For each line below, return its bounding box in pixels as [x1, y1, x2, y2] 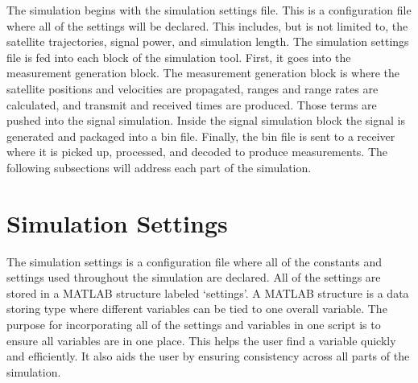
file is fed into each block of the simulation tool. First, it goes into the [6, 48, 351, 65]
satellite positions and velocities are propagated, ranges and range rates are [6, 80, 379, 97]
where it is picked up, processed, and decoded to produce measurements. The [6, 143, 388, 160]
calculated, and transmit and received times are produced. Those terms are [6, 96, 377, 113]
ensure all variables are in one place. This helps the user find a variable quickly [6, 332, 396, 348]
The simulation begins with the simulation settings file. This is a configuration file [6, 2, 412, 18]
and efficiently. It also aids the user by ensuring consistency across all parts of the [6, 348, 410, 364]
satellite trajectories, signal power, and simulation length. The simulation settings [6, 33, 409, 50]
